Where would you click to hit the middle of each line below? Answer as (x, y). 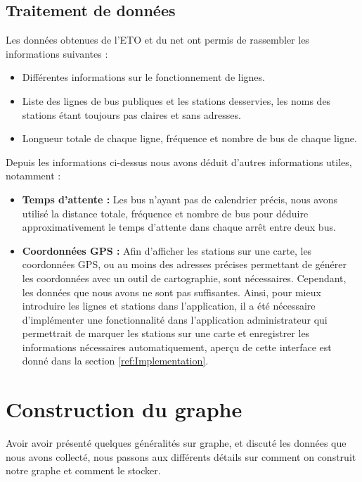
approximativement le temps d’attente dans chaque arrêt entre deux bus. (179, 227)
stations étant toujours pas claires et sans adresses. (131, 114)
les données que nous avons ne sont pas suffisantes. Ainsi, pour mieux (172, 292)
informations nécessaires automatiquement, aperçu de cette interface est (177, 347)
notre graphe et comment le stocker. (83, 470)
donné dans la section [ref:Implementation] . (115, 361)
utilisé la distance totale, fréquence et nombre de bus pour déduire (165, 213)
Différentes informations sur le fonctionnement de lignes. (143, 77)
